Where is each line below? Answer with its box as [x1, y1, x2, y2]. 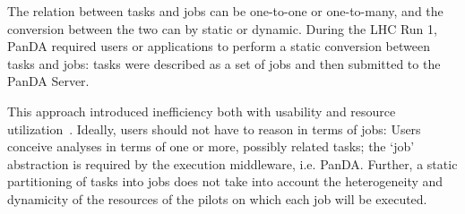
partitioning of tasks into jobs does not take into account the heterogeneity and [7, 172, 443, 191]
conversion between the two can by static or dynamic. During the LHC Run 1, [7, 19, 437, 38]
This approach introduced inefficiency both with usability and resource [7, 101, 396, 120]
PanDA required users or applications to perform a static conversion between [7, 37, 430, 56]
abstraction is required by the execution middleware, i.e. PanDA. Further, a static [7, 154, 458, 173]
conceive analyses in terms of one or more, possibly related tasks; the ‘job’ [7, 137, 415, 156]
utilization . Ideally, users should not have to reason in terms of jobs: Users [7, 119, 421, 138]
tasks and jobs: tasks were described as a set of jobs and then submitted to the [7, 54, 441, 73]
